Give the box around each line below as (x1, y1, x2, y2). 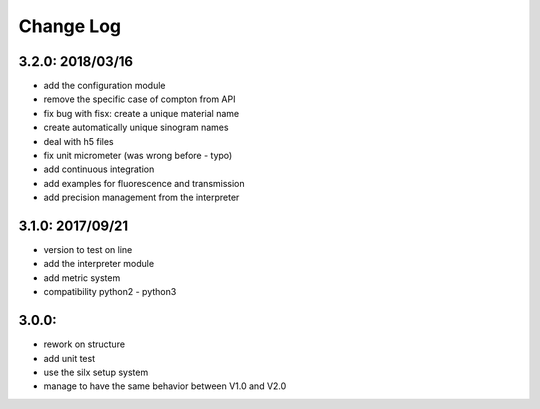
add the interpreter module (43, 258, 155, 270)
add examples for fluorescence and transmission (43, 177, 245, 189)
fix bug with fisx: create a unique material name (43, 107, 240, 119)
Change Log (18, 15, 122, 37)
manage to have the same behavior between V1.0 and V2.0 (43, 380, 287, 392)
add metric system (43, 271, 121, 284)
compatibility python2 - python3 (43, 286, 177, 298)
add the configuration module (43, 80, 166, 92)
